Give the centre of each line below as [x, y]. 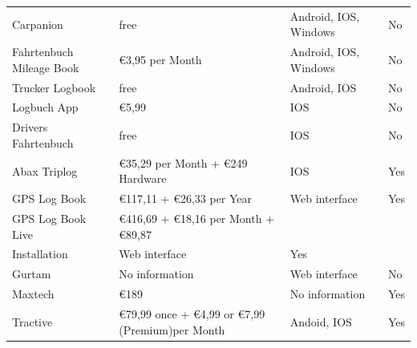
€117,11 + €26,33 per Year [186, 198]
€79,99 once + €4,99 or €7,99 [192, 314]
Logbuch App [45, 107]
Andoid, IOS [321, 321]
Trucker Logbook [54, 87]
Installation [40, 254]
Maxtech [33, 294]
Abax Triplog [45, 170]
